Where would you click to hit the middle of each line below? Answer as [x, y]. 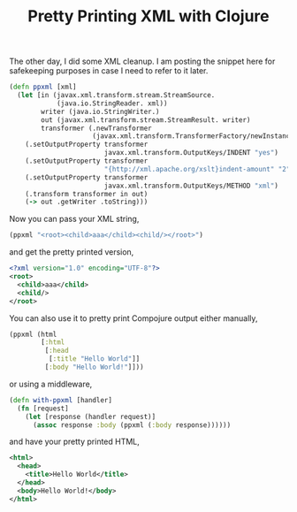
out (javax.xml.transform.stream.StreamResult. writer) [146, 120]
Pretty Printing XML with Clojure [148, 16]
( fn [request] [43, 409]
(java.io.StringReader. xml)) [112, 103]
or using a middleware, [51, 384]
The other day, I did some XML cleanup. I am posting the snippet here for [142, 61]
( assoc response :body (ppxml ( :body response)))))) [132, 425]
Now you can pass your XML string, [74, 219]
